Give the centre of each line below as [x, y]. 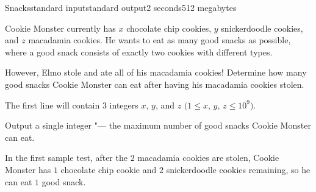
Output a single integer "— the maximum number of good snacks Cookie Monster [158, 125]
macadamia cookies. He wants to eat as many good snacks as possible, [160, 40]
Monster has [28, 169]
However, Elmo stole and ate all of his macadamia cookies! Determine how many [156, 72]
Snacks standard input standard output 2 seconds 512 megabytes [121, 7]
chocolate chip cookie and [109, 169]
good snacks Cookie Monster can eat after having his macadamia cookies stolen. [155, 84]
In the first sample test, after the [66, 158]
